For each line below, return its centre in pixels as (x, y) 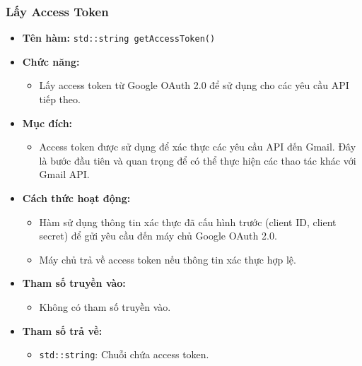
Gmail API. (64, 174)
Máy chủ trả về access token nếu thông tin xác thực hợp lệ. (168, 259)
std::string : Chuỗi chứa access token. (124, 354)
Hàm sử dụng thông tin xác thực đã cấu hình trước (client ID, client (188, 222)
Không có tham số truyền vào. (105, 307)
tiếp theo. (60, 99)
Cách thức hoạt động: (76, 198)
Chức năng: (51, 61)
